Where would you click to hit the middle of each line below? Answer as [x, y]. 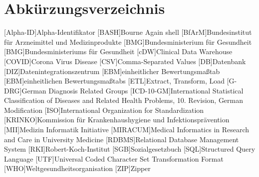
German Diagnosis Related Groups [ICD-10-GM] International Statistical [132, 90]
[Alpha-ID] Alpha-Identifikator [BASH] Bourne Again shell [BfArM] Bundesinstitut [128, 32]
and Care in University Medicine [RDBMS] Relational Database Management [122, 139]
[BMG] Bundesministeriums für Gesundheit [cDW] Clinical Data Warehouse [118, 51]
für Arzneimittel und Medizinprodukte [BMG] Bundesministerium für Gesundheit [128, 42]
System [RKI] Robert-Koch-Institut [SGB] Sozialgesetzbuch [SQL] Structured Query [130, 149]
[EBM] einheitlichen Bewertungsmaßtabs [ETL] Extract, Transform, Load [115, 81]
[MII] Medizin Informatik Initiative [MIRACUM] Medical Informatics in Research [127, 130]
